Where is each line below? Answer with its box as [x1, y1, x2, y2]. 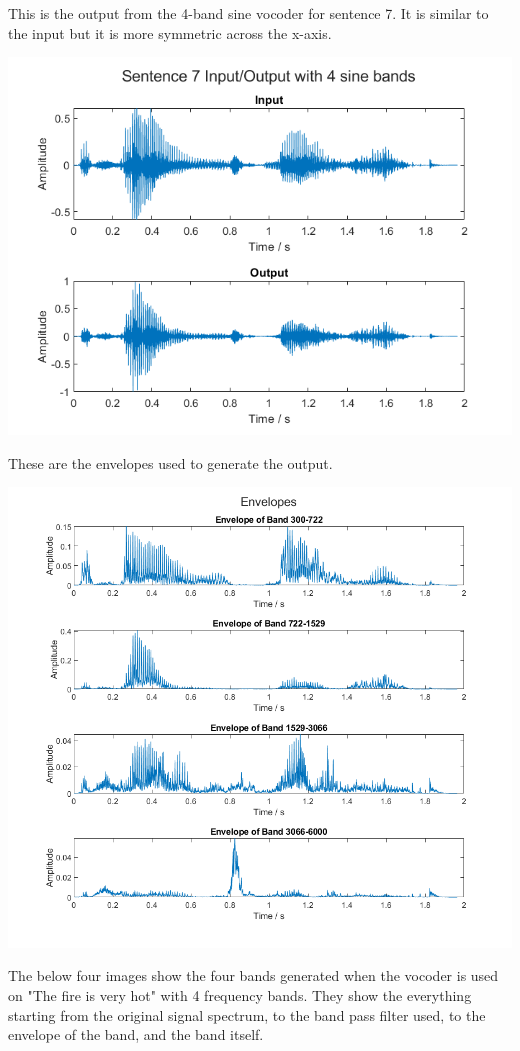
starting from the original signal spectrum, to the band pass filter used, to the [8, 1004, 486, 1025]
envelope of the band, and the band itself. [8, 1024, 264, 1045]
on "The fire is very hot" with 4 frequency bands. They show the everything [8, 985, 472, 1006]
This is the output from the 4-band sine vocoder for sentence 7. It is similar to [8, 3, 489, 23]
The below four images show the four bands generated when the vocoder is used [8, 965, 499, 986]
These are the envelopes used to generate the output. [8, 452, 333, 473]
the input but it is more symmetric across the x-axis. [8, 22, 332, 43]
